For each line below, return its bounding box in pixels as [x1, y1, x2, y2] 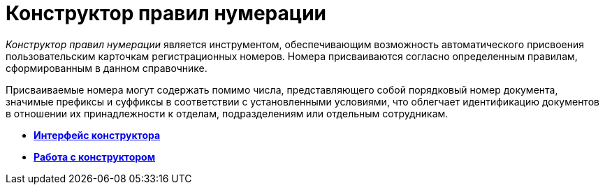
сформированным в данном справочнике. [6, 61, 207, 74]
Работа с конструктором [34, 150, 156, 163]
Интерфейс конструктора [34, 129, 161, 141]
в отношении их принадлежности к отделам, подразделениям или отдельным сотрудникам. [6, 107, 449, 119]
